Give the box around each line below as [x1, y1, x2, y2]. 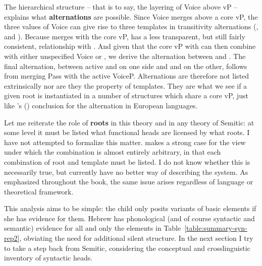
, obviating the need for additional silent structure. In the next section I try [19, 233, 253, 243]
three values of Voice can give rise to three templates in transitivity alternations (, [4, 21, 258, 32]
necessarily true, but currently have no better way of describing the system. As [4, 166, 248, 177]
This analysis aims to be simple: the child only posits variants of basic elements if [4, 203, 256, 214]
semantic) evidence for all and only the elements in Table [4, 223, 181, 233]
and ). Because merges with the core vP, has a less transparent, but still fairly [4, 31, 245, 41]
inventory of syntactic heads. [4, 252, 93, 263]
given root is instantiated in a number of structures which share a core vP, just [4, 90, 248, 101]
